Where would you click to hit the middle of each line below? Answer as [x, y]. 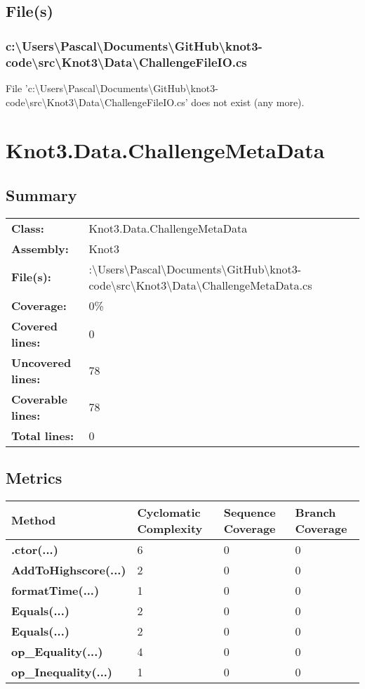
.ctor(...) [35, 549]
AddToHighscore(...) [69, 569]
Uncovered [41, 362]
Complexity [170, 528]
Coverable [39, 399]
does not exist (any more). [248, 102]
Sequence [250, 512]
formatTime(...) [55, 590]
